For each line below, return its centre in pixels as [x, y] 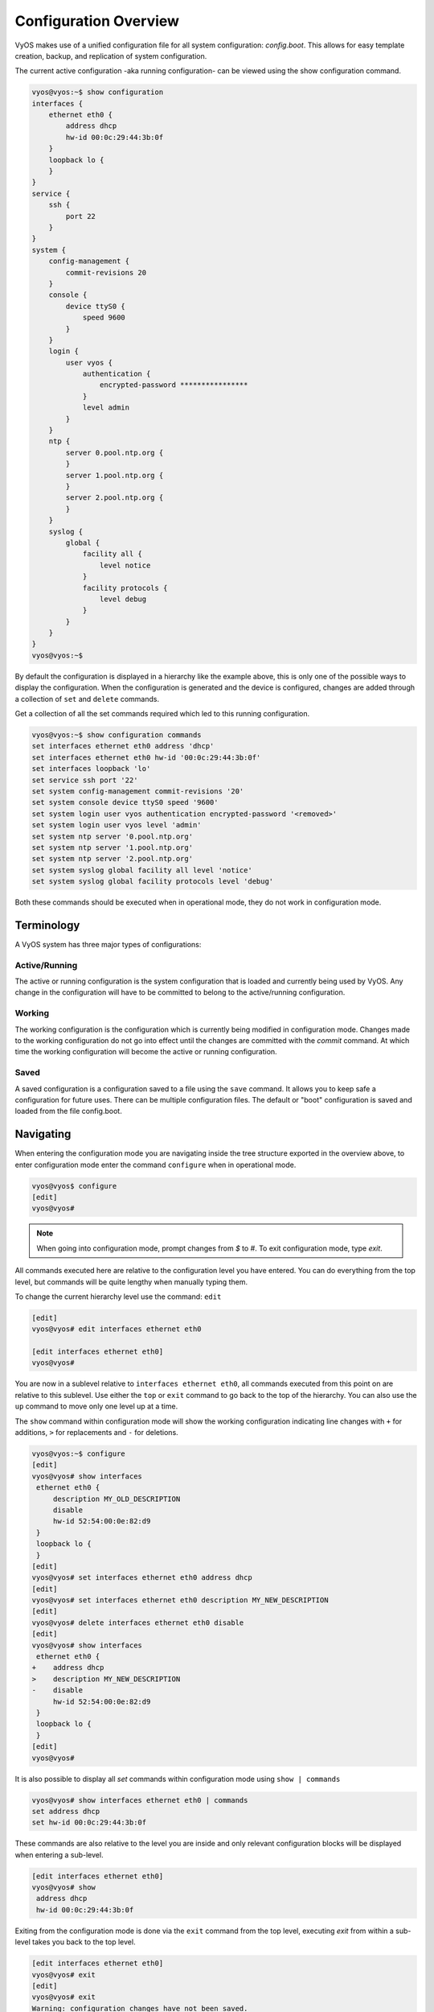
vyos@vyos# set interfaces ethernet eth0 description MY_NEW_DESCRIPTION [180, 1600]
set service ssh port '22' [85, 780]
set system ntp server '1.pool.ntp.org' [112, 847]
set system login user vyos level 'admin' [117, 825]
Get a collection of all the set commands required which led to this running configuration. [162, 713]
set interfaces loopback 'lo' [91, 769]
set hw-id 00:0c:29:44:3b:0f [89, 1822]
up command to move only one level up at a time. [96, 1406]
